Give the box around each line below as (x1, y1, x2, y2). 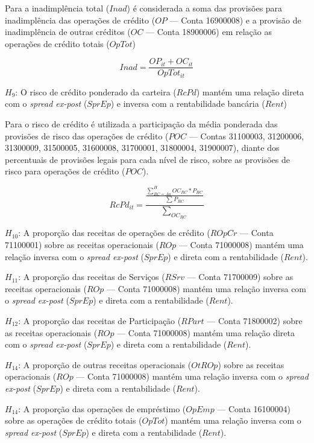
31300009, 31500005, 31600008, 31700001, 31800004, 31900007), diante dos (5, 141, 280, 154)
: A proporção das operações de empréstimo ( (18, 402, 186, 415)
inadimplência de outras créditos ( (5, 25, 131, 38)
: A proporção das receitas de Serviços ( (18, 270, 165, 283)
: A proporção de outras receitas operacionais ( (18, 358, 192, 371)
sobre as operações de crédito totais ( (5, 414, 142, 427)
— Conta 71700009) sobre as (187, 270, 294, 283)
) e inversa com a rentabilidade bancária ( (110, 97, 265, 110)
